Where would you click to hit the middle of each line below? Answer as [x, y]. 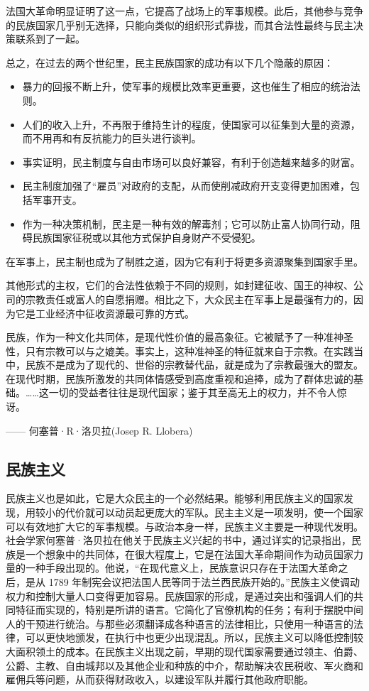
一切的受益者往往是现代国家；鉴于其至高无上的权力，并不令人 [193, 392]
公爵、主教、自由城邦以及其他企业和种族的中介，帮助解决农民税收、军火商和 [184, 665]
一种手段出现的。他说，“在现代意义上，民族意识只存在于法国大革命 [182, 568]
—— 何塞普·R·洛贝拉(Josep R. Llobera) [99, 430]
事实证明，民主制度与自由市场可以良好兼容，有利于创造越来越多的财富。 [191, 162]
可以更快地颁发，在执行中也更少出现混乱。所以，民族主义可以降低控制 [189, 637]
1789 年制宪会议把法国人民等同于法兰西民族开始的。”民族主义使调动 [204, 582]
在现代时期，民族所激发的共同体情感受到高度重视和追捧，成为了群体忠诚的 [180, 378]
